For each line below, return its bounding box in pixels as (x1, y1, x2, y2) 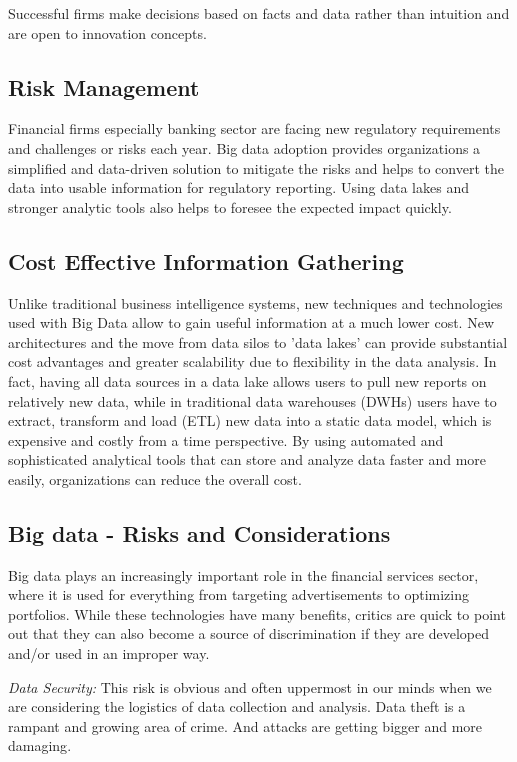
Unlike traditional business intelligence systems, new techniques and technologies (8, 292, 503, 313)
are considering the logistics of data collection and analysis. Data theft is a (8, 696, 466, 717)
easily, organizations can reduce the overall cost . (8, 468, 302, 489)
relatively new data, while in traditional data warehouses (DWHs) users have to (8, 390, 497, 411)
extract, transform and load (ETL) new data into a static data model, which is (8, 410, 492, 431)
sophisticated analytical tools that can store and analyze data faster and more (8, 449, 487, 470)
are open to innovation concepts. (8, 22, 207, 43)
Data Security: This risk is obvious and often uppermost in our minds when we (8, 676, 492, 697)
